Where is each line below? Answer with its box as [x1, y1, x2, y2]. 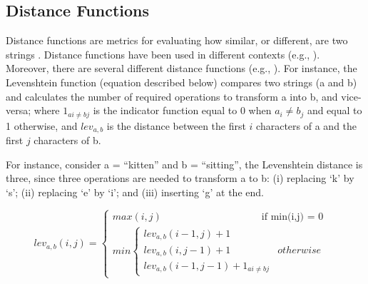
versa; [6, 103, 31, 118]
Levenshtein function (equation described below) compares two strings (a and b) [6, 74, 357, 89]
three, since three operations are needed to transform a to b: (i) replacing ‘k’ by [6, 171, 354, 186]
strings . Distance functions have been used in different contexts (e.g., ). [6, 46, 320, 61]
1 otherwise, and [6, 118, 78, 133]
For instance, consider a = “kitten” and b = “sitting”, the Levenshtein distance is [6, 156, 363, 171]
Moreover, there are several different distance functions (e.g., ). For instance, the [6, 61, 357, 76]
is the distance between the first [106, 118, 246, 133]
